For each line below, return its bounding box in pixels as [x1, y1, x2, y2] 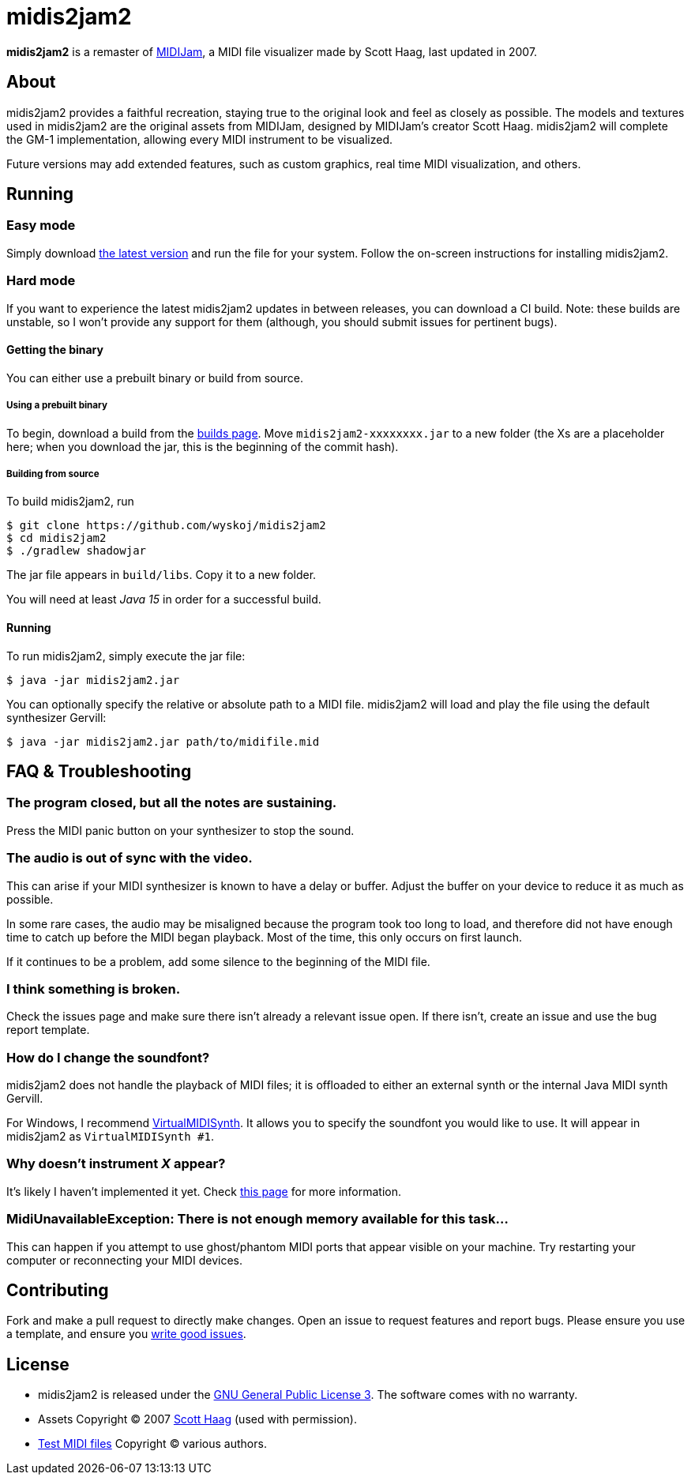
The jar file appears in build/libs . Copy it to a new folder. [6, 568, 317, 582]
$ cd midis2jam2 [6, 532, 107, 545]
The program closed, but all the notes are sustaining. [6, 795, 337, 811]
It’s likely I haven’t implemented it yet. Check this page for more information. [6, 1184, 402, 1198]
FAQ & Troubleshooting [6, 761, 192, 781]
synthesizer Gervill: [6, 710, 107, 724]
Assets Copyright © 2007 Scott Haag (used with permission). [38, 1412, 357, 1426]
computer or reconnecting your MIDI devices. [6, 1253, 242, 1267]
